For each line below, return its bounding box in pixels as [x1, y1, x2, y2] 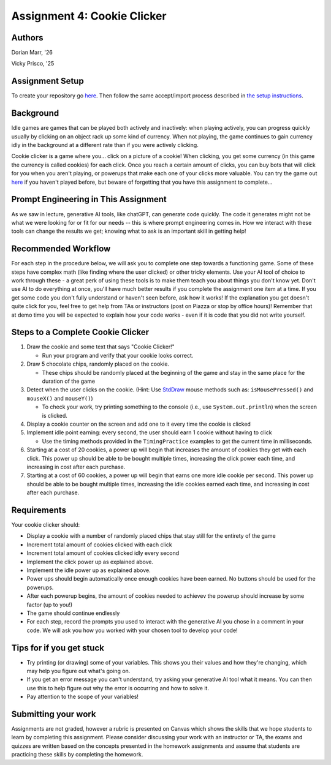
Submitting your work [11, 709, 96, 719]
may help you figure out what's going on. [26, 667, 131, 674]
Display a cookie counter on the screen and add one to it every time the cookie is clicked [26, 420, 251, 428]
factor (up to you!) [26, 601, 73, 608]
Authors [11, 32, 44, 43]
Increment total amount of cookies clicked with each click [26, 541, 172, 548]
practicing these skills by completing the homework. [11, 751, 143, 758]
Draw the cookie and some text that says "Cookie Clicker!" [26, 343, 175, 350]
